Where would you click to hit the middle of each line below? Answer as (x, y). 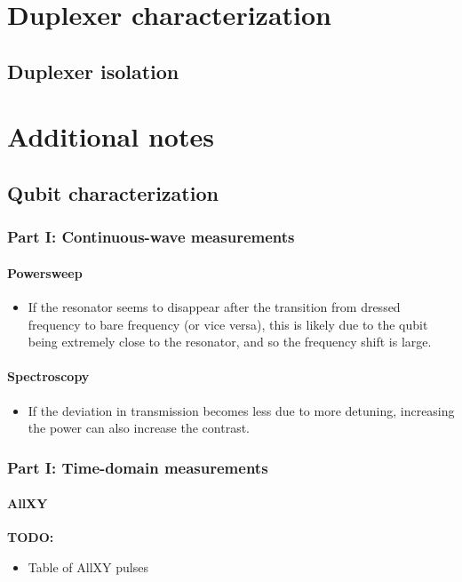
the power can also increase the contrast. (139, 428)
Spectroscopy (48, 376)
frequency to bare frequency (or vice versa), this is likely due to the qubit (228, 324)
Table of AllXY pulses (88, 566)
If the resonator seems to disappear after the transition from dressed (214, 306)
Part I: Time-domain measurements (138, 467)
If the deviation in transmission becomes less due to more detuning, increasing (241, 410)
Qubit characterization (113, 192)
